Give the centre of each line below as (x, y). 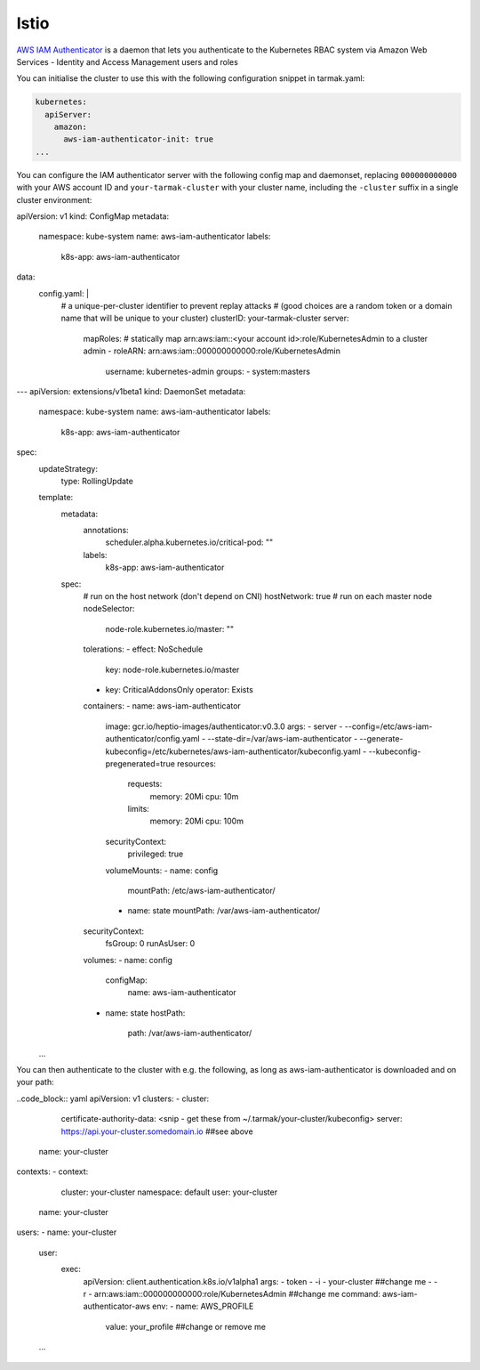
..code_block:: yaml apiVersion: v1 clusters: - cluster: (113, 1098)
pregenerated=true (140, 763)
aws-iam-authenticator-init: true (138, 139)
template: (56, 498)
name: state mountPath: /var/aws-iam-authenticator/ (224, 911)
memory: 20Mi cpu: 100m (197, 821)
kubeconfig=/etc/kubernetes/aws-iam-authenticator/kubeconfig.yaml (233, 751)
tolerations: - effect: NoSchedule (143, 649)
